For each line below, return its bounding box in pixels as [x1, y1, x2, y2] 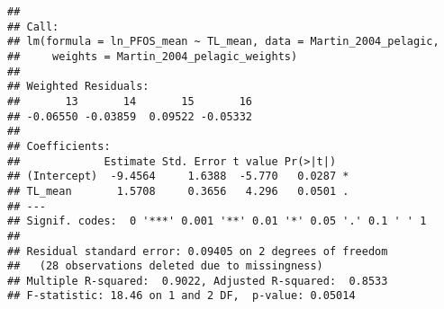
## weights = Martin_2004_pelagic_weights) [7, 49, 298, 63]
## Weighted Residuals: [7, 80, 150, 93]
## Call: [7, 20, 59, 33]
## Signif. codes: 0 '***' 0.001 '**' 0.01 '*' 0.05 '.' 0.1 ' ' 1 [7, 215, 427, 228]
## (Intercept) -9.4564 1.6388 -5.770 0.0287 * [7, 170, 349, 183]
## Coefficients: [7, 139, 111, 153]
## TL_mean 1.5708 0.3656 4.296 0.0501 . [7, 184, 349, 198]
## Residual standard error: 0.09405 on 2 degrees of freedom [7, 244, 388, 258]
